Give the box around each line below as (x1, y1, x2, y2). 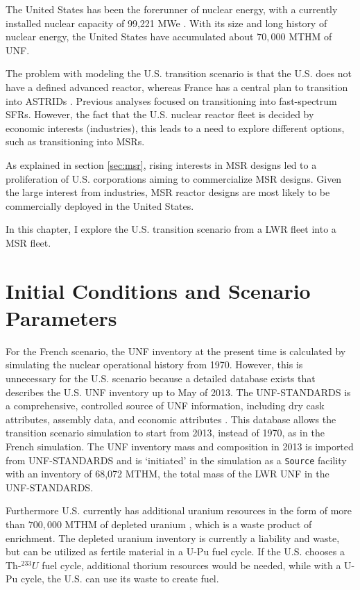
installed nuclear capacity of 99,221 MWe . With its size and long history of (6, 15, 327, 30)
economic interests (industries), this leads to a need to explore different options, (6, 120, 345, 135)
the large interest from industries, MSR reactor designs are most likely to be (6, 185, 330, 199)
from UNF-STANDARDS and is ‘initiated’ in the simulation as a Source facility (6, 452, 347, 467)
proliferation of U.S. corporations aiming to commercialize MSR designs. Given (6, 171, 342, 186)
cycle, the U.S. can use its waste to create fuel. (20, 571, 219, 586)
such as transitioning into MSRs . (6, 134, 145, 149)
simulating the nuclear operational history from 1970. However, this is (6, 357, 303, 372)
